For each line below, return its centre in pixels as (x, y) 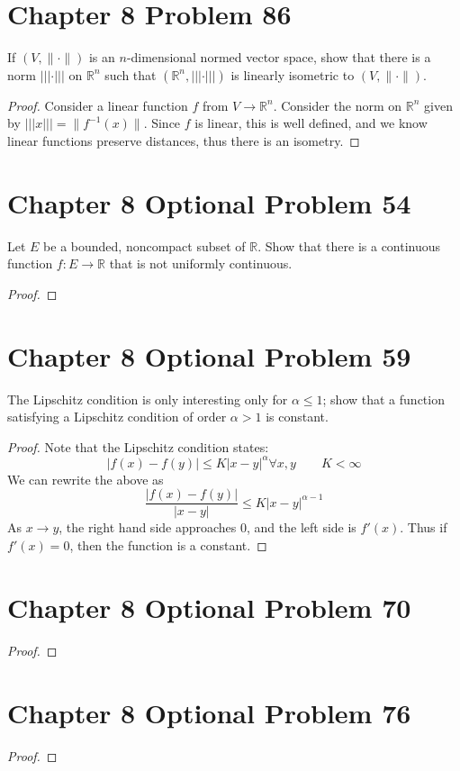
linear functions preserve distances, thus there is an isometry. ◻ (184, 140)
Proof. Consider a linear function (98, 105)
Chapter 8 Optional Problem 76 (209, 712)
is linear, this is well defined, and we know (311, 123)
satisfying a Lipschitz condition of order (117, 417)
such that (131, 74)
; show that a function (383, 399)
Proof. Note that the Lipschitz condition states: (138, 446)
